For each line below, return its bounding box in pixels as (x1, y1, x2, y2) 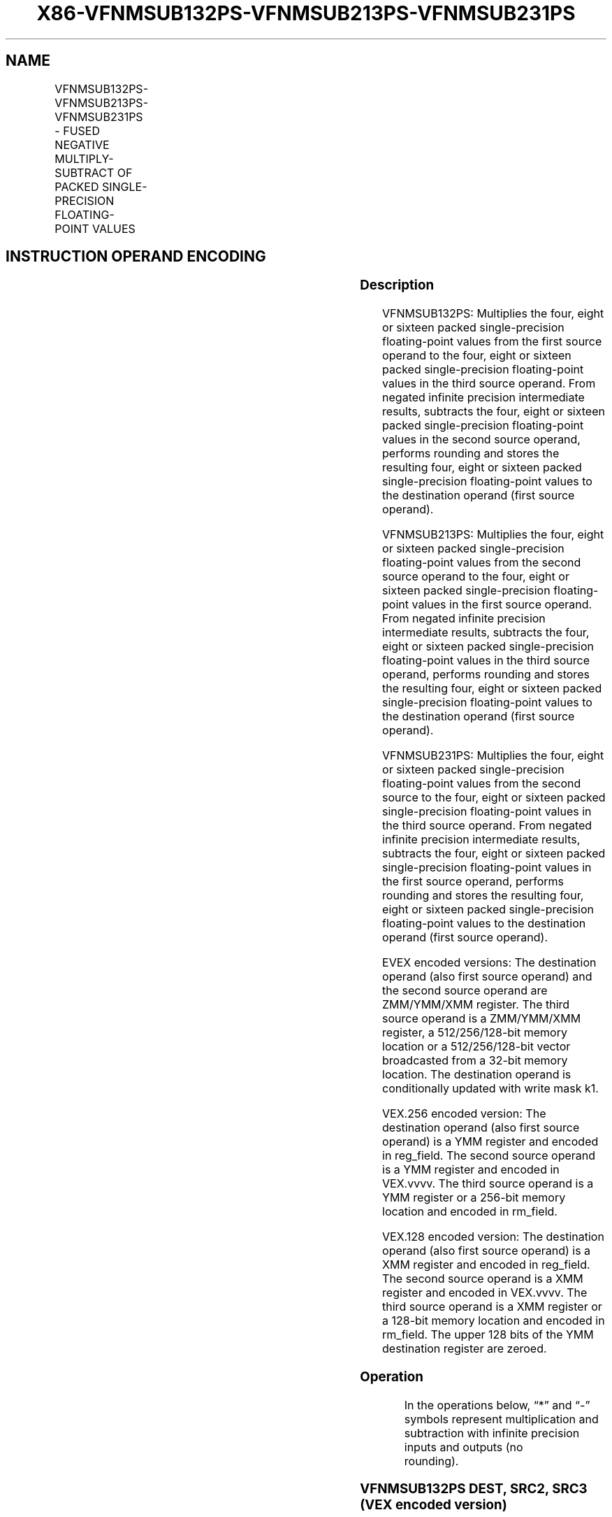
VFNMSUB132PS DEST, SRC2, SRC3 (360, 1481, 588, 1497)
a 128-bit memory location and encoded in (382, 1313, 605, 1328)
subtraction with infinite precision (404, 1425, 580, 1440)
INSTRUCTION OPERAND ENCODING (6, 248, 266, 266)
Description (360, 277, 435, 294)
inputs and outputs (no (404, 1439, 523, 1454)
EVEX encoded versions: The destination (382, 955, 597, 970)
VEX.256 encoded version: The (382, 1106, 546, 1121)
